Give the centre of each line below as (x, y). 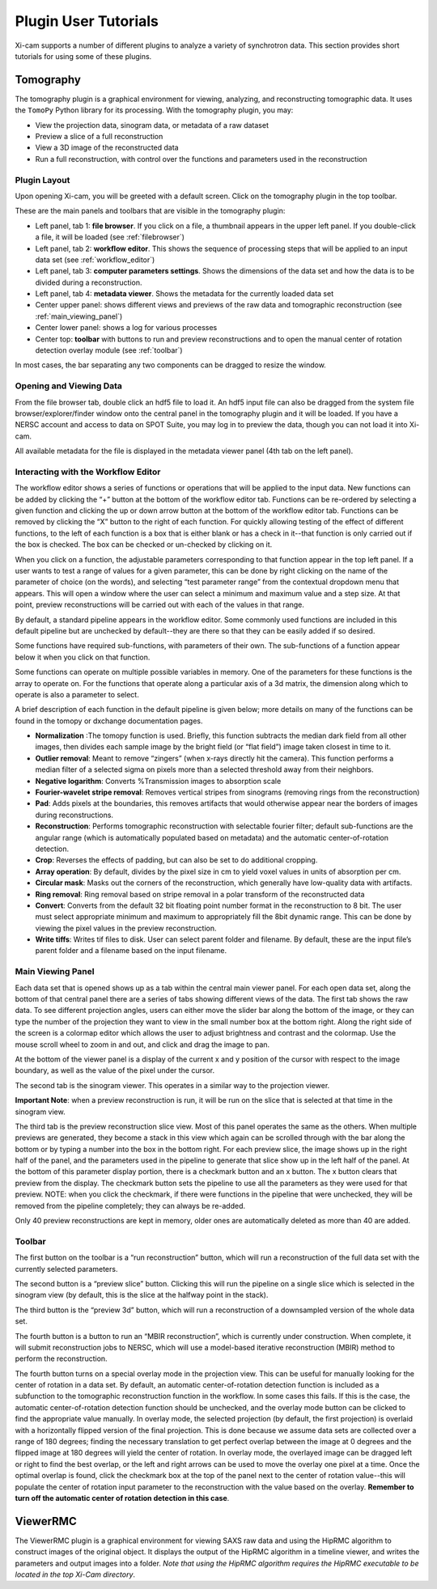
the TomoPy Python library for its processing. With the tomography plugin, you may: (154, 110)
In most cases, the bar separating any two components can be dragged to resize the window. (171, 365)
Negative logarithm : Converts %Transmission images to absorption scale (158, 781)
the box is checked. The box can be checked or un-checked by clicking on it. (144, 544)
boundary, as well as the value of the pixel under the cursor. (115, 1070)
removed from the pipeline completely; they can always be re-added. (130, 1206)
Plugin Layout (42, 180)
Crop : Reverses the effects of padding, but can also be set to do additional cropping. (176, 860)
